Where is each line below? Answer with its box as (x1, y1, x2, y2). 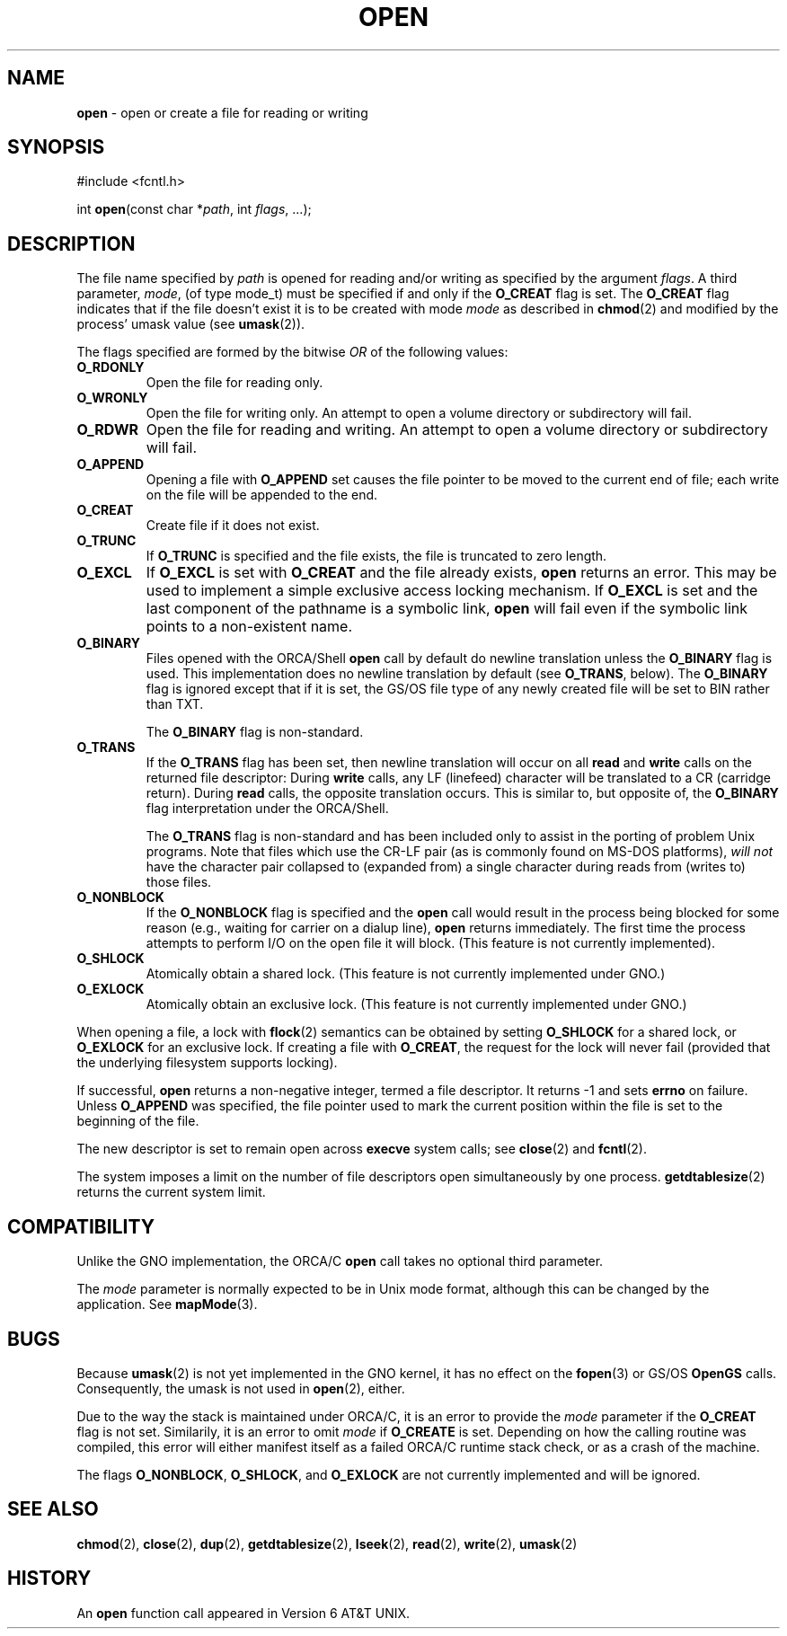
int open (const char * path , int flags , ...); (76, 201, 312, 217)
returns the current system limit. (76, 1184, 266, 1200)
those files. (146, 874, 212, 890)
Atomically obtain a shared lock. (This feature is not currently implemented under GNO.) (146, 966, 666, 982)
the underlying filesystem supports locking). (76, 1055, 338, 1071)
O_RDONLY (76, 359, 145, 376)
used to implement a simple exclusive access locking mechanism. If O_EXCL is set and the (146, 581, 758, 600)
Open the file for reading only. (146, 375, 323, 391)
